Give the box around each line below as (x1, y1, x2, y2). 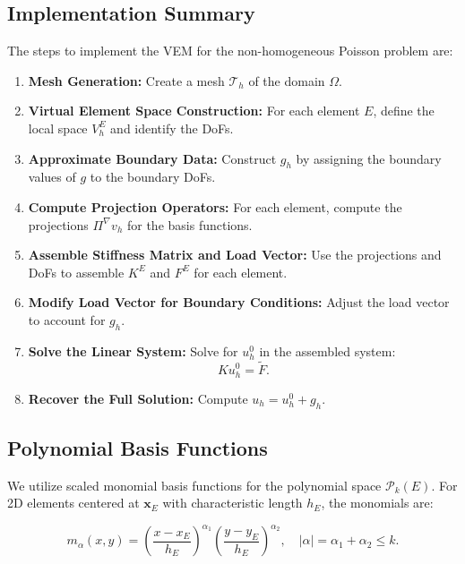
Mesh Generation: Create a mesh (28, 71, 225, 90)
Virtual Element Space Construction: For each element (28, 101, 360, 120)
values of (28, 167, 76, 186)
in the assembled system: (259, 341, 396, 360)
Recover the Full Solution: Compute (28, 389, 248, 407)
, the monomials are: (321, 493, 434, 512)
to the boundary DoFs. (90, 167, 216, 186)
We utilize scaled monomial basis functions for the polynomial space (7, 475, 382, 494)
